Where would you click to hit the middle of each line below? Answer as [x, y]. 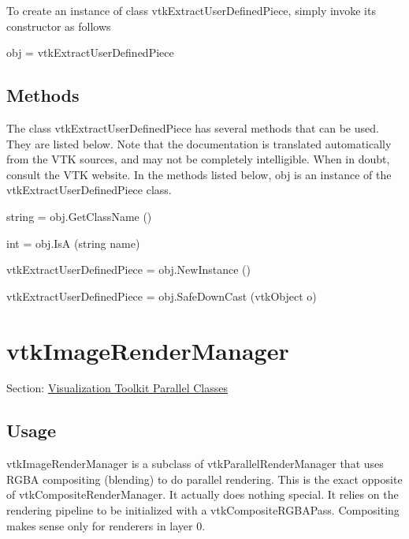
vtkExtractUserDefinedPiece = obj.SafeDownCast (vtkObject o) [162, 296]
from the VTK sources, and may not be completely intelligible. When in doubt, [198, 159]
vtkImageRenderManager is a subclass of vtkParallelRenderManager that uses [195, 464]
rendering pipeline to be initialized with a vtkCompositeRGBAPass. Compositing [203, 510]
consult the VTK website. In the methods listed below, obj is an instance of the [199, 174]
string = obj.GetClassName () [79, 216]
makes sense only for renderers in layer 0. [106, 525]
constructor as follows [59, 26]
